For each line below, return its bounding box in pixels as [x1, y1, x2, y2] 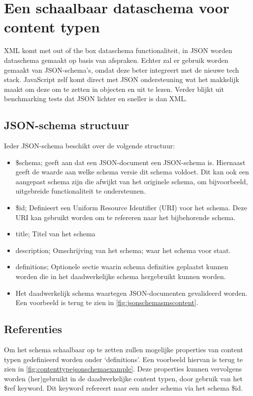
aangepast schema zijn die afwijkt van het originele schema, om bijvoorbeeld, [15, 176, 248, 186]
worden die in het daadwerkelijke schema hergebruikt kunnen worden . [15, 271, 226, 282]
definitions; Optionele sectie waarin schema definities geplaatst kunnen [15, 261, 228, 272]
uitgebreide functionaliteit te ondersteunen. [15, 186, 146, 196]
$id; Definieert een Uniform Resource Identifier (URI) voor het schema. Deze [15, 202, 247, 213]
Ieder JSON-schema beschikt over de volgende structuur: [4, 141, 175, 151]
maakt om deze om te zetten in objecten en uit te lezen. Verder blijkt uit [4, 84, 224, 94]
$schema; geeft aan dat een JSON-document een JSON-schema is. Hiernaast [15, 157, 246, 167]
